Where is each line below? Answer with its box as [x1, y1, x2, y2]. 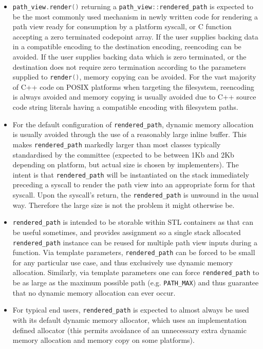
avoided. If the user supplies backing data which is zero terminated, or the [12, 51, 247, 62]
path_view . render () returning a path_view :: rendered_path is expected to [12, 1, 253, 11]
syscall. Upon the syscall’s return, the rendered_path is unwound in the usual [12, 189, 259, 200]
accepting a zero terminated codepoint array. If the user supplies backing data [12, 31, 258, 42]
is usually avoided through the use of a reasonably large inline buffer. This [12, 129, 247, 140]
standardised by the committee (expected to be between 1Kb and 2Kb [12, 149, 234, 160]
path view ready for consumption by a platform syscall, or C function [12, 21, 232, 32]
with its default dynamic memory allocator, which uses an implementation [12, 314, 247, 325]
